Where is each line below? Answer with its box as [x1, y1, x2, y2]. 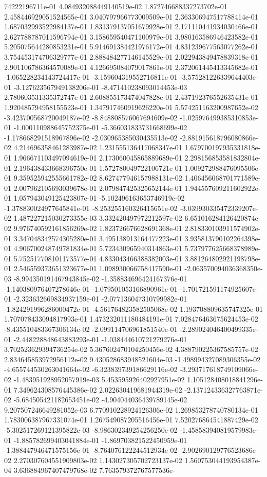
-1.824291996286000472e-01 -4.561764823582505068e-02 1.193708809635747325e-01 [4, 303, 263, 314]
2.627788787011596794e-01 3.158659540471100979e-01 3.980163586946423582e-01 [4, 31, 258, 42]
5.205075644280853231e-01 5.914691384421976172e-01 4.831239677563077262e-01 [4, 41, 258, 52]
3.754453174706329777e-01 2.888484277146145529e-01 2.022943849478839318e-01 [4, 51, 258, 62]
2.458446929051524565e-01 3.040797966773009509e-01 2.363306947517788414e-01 [4, 11, 258, 22]
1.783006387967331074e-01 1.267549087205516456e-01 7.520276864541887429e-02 [4, 414, 258, 425]
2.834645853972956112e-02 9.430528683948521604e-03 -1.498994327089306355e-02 [4, 354, 261, 364]
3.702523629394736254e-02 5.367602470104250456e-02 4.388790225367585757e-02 [4, 344, 258, 355]
